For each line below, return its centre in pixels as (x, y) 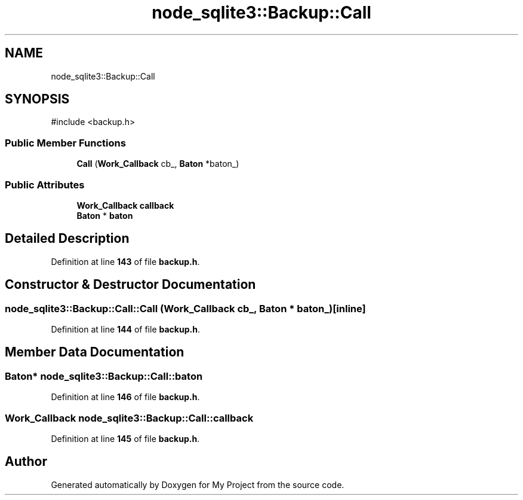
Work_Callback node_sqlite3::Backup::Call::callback (129, 418)
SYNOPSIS (37, 99)
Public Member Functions (65, 143)
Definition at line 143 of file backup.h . (125, 261)
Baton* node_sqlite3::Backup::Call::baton (104, 376)
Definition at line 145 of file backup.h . (125, 438)
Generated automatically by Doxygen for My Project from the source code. (198, 484)
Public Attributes (45, 185)
